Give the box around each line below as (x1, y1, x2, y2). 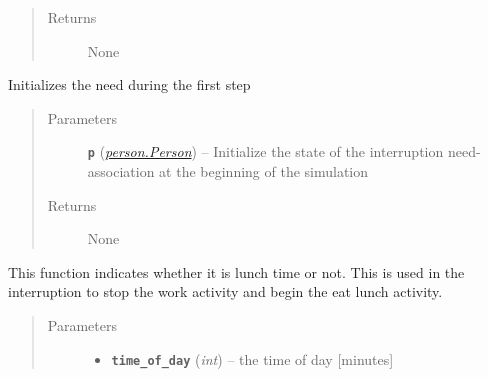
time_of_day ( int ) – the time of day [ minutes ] (111, 348, 394, 369)
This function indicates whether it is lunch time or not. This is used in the (8, 261, 465, 282)
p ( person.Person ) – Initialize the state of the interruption (87, 141, 444, 162)
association (87, 161, 155, 182)
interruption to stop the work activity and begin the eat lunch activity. (8, 281, 443, 302)
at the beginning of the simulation (159, 161, 369, 182)
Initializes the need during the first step (8, 74, 251, 95)
